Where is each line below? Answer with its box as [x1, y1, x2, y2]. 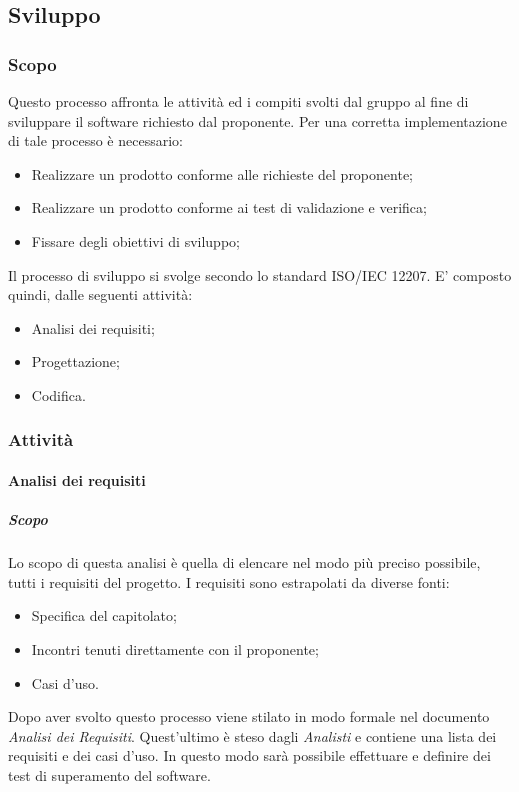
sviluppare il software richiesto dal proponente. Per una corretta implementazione [8, 110, 507, 131]
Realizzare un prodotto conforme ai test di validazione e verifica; [31, 197, 427, 218]
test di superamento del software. [8, 764, 211, 785]
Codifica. [31, 384, 86, 405]
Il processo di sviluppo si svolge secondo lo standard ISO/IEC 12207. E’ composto [8, 264, 512, 285]
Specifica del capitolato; [31, 605, 177, 626]
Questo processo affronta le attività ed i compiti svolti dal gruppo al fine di [8, 91, 469, 111]
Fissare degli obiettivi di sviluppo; [31, 230, 240, 251]
